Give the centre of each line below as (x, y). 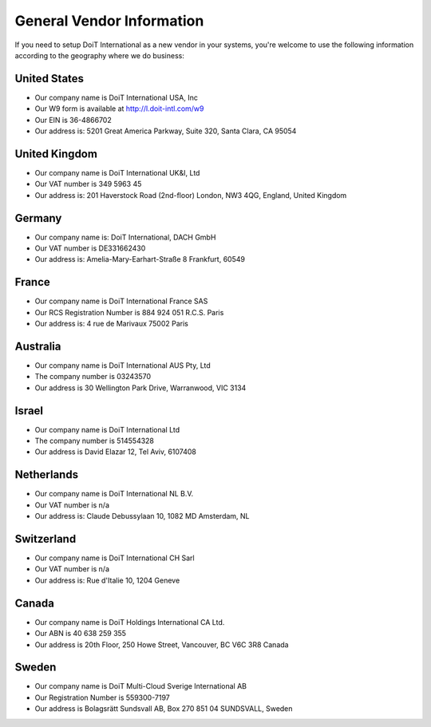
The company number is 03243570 (93, 377)
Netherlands (47, 475)
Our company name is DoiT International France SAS (121, 301)
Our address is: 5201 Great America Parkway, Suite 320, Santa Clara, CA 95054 (166, 131)
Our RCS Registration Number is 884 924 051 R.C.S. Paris (129, 312)
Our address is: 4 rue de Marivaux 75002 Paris (112, 324)
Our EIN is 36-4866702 (73, 120)
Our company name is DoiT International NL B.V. (114, 494)
